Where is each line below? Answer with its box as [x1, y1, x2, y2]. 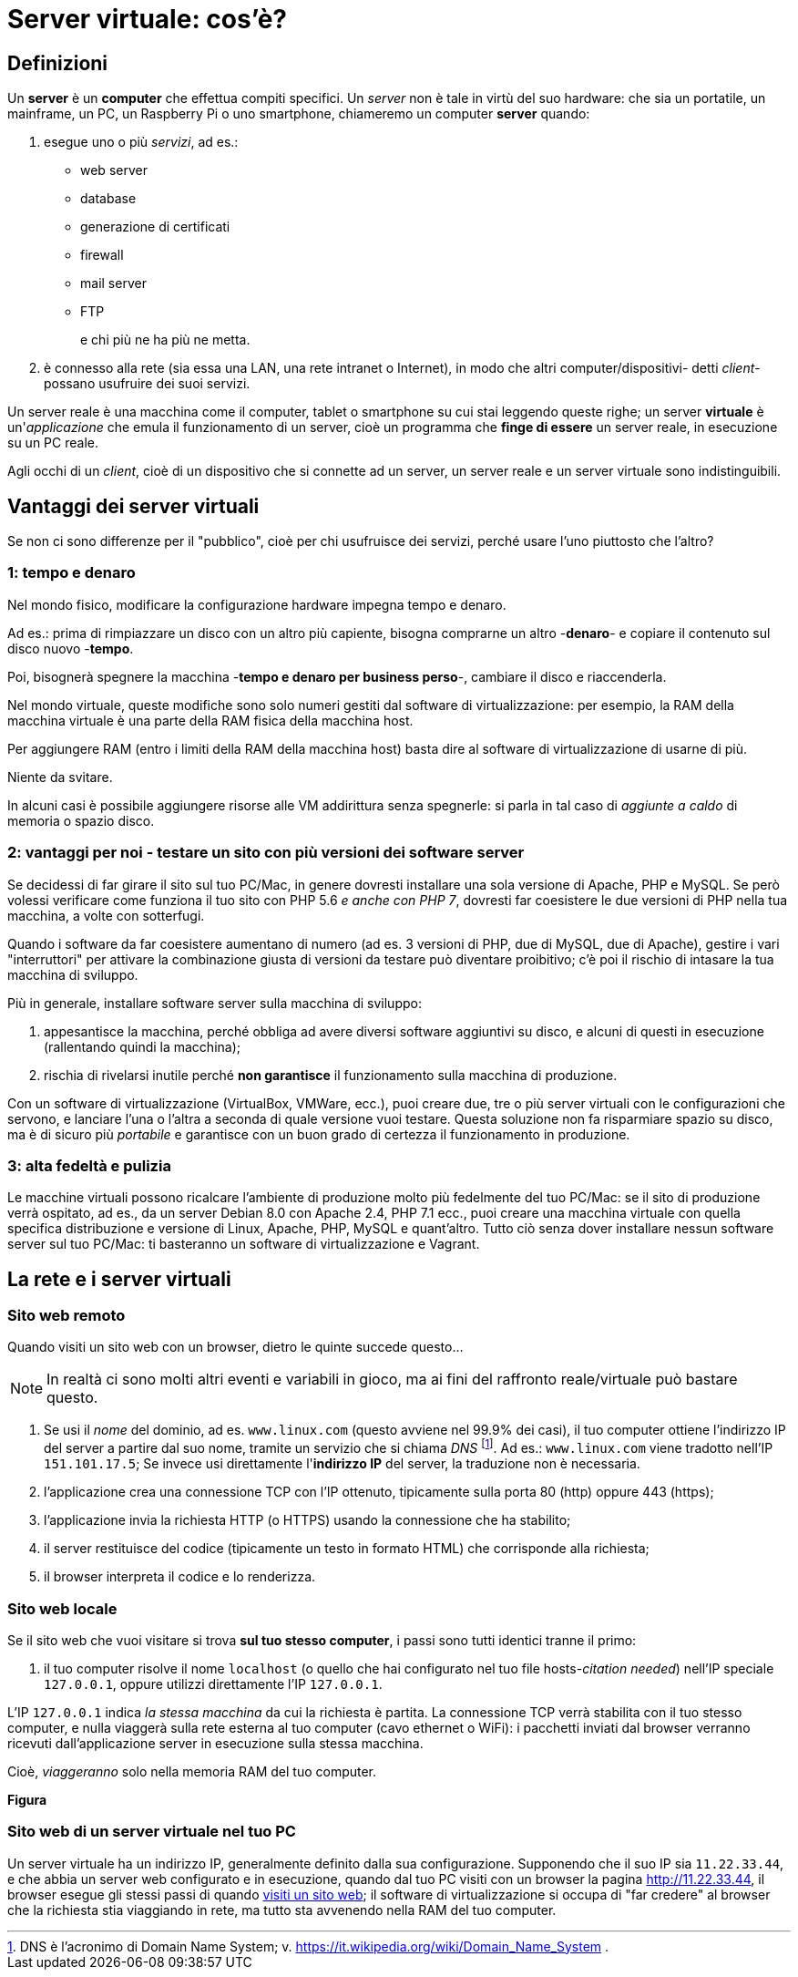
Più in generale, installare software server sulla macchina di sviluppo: [7, 994, 422, 1011]
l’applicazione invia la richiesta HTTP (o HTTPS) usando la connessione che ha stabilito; [44, 1512, 571, 1529]
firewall [80, 247, 124, 263]
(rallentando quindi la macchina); [44, 1038, 240, 1055]
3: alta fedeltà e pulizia [7, 1156, 171, 1175]
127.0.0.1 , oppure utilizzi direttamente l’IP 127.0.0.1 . [44, 1675, 383, 1692]
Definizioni [7, 51, 108, 75]
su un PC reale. [7, 435, 98, 451]
